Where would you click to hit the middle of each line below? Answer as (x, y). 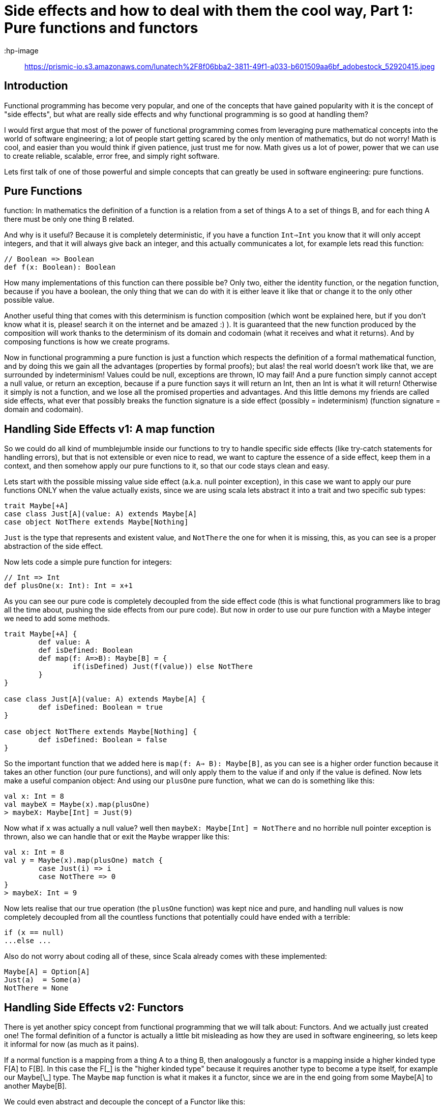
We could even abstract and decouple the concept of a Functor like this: (125, 1102)
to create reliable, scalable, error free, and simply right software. (112, 156)
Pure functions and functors (101, 28)
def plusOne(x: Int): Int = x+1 (68, 586)
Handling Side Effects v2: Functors (94, 1007)
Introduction (36, 86)
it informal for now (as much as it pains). (71, 1044)
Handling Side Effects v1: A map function (110, 429)
